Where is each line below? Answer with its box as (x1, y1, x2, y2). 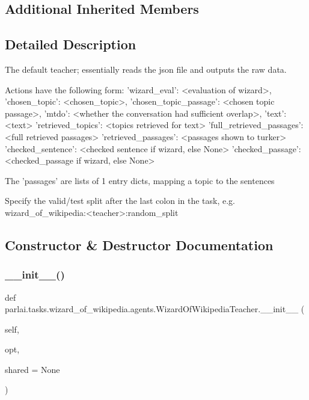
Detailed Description (5, 35, 136, 54)
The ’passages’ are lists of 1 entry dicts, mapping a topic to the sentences (5, 174, 275, 186)
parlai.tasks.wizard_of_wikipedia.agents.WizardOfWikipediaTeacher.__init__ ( (5, 303, 305, 315)
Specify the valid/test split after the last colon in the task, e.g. (5, 194, 236, 207)
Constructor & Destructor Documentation (5, 235, 274, 254)
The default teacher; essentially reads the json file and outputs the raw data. (5, 63, 287, 75)
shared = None (5, 363, 60, 375)
